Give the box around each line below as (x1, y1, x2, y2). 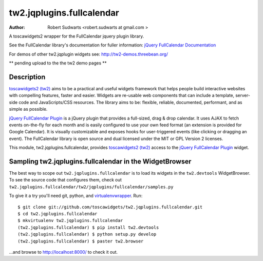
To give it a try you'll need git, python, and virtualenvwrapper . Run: (9, 193, 143, 199)
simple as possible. (9, 106, 48, 112)
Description (9, 73, 46, 81)
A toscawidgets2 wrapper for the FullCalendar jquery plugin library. (9, 33, 144, 39)
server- (235, 93, 250, 99)
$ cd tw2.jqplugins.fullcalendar (18, 211, 97, 217)
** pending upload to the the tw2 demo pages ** (9, 60, 107, 66)
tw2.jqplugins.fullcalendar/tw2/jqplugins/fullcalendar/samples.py (9, 184, 174, 190)
